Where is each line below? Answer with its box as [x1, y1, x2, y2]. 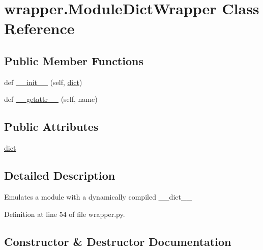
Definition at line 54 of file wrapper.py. [4, 208, 125, 219]
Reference [4, 18, 75, 39]
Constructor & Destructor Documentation [4, 233, 231, 249]
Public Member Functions [4, 52, 143, 68]
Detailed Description [4, 168, 115, 183]
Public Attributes [4, 119, 99, 134]
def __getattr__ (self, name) [4, 94, 98, 104]
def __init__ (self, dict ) [4, 76, 82, 87]
